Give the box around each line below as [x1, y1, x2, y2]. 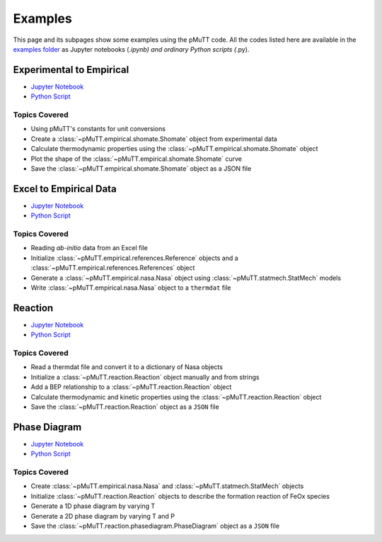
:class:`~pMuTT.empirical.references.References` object [30, 264, 195, 272]
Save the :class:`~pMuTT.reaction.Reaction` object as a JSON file [30, 402, 219, 411]
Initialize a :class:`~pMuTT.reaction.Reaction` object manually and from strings [30, 373, 260, 381]
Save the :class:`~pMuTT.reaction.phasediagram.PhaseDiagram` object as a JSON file [30, 521, 279, 530]
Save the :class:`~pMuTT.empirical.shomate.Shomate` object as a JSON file [30, 164, 252, 173]
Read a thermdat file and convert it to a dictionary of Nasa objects [30, 363, 223, 371]
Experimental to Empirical [13, 64, 129, 76]
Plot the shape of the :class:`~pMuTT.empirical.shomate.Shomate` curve [30, 154, 242, 163]
